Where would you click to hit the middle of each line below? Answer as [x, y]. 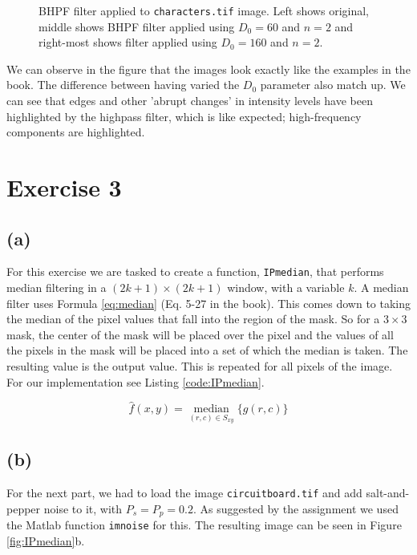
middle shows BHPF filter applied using [137, 26]
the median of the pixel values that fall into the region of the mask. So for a [193, 319]
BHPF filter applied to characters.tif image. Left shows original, [204, 10]
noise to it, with [83, 508]
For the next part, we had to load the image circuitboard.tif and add [184, 493]
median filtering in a [57, 288]
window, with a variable [286, 288]
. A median [381, 288]
